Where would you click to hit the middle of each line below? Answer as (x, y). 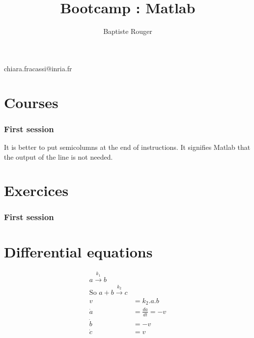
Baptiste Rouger (128, 31)
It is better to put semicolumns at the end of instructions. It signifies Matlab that (127, 147)
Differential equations (78, 251)
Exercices (36, 190)
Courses (31, 102)
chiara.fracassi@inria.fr (38, 68)
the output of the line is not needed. (58, 156)
